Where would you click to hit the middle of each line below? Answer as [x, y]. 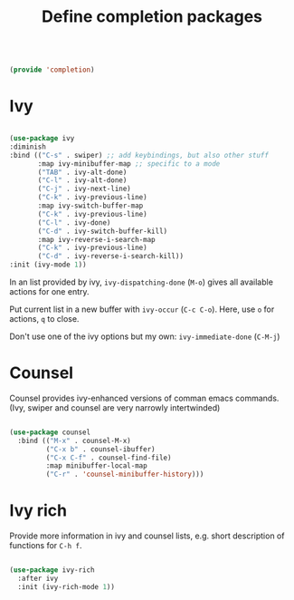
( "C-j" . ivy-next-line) [84, 189]
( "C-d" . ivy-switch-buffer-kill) [103, 231]
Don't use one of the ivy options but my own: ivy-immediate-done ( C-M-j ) [145, 336]
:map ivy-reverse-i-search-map [96, 239]
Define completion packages [152, 17]
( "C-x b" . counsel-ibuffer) [100, 449]
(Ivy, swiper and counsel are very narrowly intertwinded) [115, 407]
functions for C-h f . [46, 546]
